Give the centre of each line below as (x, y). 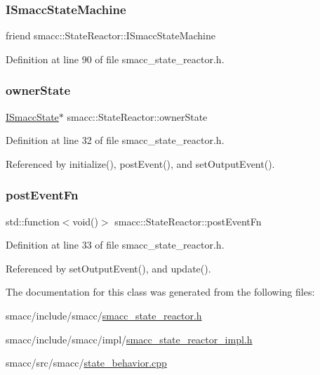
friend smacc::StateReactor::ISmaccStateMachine (111, 35)
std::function (33, 221)
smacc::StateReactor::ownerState (137, 116)
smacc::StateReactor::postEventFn (188, 221)
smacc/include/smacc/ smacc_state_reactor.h (104, 315)
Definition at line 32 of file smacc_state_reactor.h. (115, 140)
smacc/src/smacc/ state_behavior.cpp (86, 363)
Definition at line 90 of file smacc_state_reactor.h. (115, 59)
